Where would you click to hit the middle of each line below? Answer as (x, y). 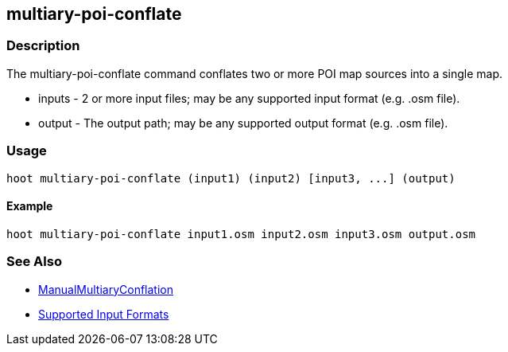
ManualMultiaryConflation (106, 289)
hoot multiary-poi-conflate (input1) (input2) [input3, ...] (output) (231, 178)
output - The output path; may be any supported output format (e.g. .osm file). (243, 123)
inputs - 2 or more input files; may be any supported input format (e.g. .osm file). (249, 98)
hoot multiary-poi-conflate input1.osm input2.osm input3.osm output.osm (241, 234)
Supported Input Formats (104, 314)
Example (30, 206)
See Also (34, 262)
